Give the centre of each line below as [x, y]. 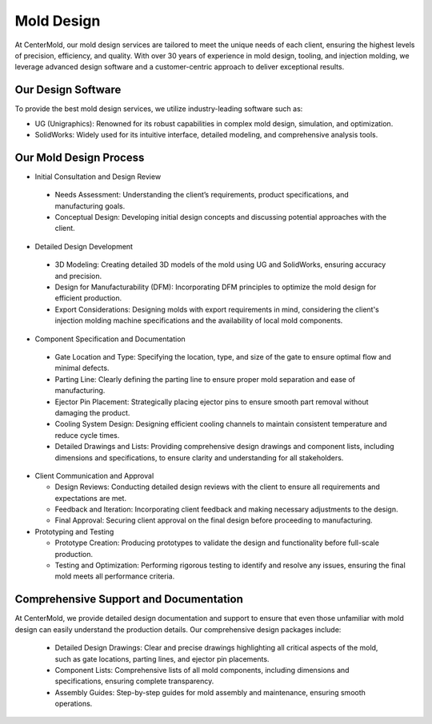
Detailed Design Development [84, 246]
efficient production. [88, 298]
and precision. [78, 276]
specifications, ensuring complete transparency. [134, 681]
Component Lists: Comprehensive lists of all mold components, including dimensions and [202, 670]
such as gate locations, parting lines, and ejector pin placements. [162, 658]
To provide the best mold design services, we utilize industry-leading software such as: [159, 109]
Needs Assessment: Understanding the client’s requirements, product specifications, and [202, 195]
